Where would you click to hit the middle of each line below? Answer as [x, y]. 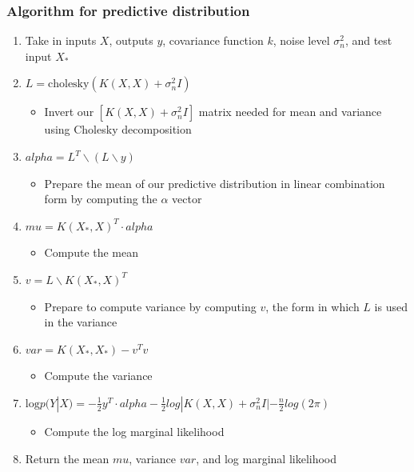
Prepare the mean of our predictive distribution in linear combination [215, 183]
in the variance [81, 322]
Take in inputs [61, 40]
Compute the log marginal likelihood [134, 431]
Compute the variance [98, 376]
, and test [368, 40]
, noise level [301, 40]
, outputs [131, 40]
